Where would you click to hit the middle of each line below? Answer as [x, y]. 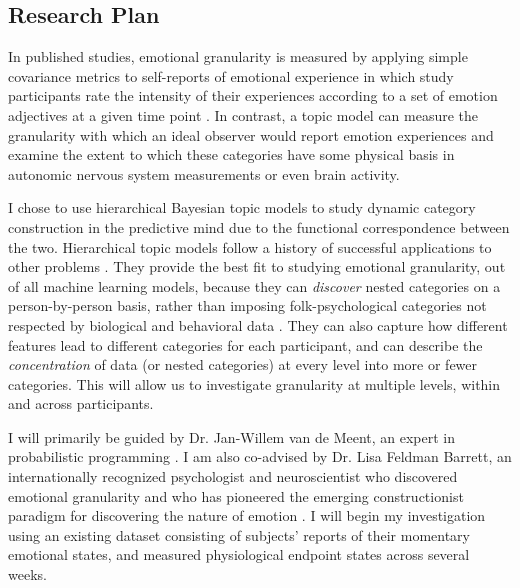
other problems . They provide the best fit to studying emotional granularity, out [257, 266]
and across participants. [81, 403]
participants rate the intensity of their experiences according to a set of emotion [253, 95]
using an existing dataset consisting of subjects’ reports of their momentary [239, 534]
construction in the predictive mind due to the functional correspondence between [259, 226]
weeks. [27, 574]
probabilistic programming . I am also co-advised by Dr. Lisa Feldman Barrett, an [260, 456]
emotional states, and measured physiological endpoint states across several [239, 554]
